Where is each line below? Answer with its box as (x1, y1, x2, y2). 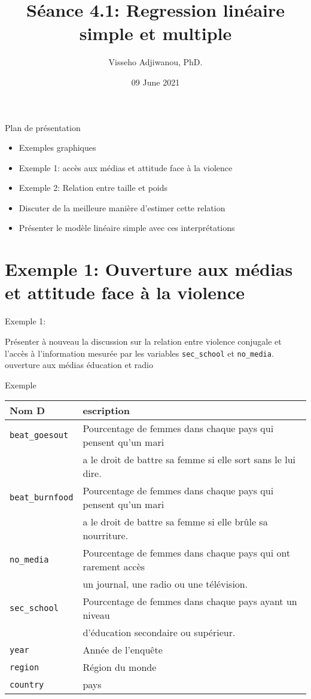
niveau (83, 608, 110, 622)
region (10, 662, 39, 672)
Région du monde (83, 660, 157, 674)
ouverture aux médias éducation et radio (5, 358, 153, 371)
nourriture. (83, 528, 129, 543)
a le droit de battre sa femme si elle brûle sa (83, 515, 268, 529)
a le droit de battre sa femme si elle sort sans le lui (83, 452, 296, 467)
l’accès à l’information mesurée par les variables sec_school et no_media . (5, 347, 274, 359)
